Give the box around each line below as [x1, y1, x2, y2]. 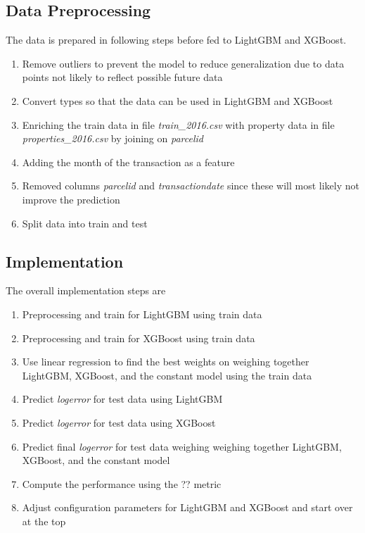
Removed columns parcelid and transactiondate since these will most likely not [22, 178, 359, 193]
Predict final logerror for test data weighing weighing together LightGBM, [22, 439, 342, 453]
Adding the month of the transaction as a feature [22, 154, 235, 169]
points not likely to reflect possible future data [22, 70, 223, 84]
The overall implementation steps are [6, 283, 166, 298]
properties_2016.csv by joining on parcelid [22, 131, 203, 146]
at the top [22, 513, 66, 528]
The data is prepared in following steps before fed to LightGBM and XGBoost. [6, 32, 347, 47]
